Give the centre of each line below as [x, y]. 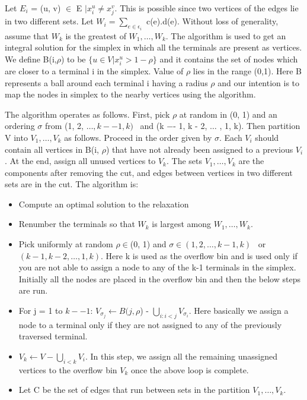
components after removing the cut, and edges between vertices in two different [149, 172]
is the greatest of [96, 35]
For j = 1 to [41, 311]
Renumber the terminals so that [77, 224]
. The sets [185, 161]
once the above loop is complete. [190, 369]
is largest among [182, 224]
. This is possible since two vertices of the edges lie [207, 8]
